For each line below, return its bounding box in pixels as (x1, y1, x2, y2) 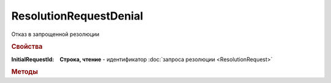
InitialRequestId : (11, 56, 55, 63)
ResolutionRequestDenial (11, 9, 143, 23)
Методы (11, 68, 38, 76)
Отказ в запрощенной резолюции (11, 31, 100, 38)
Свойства (11, 43, 43, 51)
